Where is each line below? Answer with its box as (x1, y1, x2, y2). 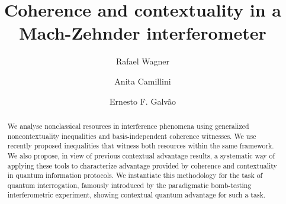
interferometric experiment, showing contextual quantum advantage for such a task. (7, 190, 266, 200)
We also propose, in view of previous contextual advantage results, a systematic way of (7, 150, 275, 160)
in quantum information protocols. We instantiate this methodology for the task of (7, 170, 263, 180)
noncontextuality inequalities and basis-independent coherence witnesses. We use (7, 131, 256, 141)
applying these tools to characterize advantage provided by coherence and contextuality (7, 160, 277, 170)
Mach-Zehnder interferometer (19, 21, 266, 45)
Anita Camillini (114, 75, 171, 87)
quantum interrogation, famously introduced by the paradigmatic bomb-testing (7, 180, 252, 190)
